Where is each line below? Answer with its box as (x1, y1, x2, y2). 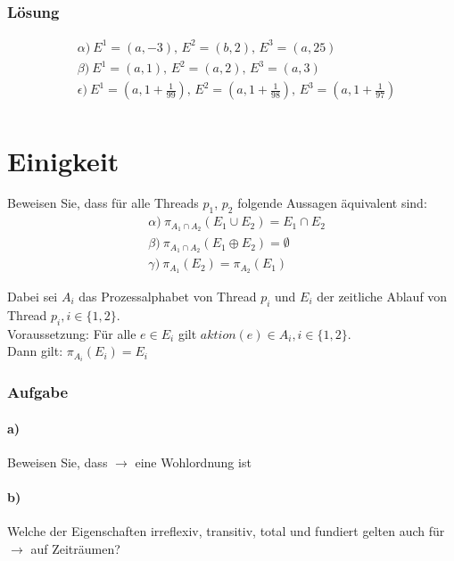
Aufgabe (7, 381, 69, 403)
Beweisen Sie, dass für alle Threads (7, 194, 199, 212)
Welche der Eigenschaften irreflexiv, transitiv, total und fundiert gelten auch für (7, 522, 445, 540)
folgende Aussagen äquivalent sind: (237, 194, 427, 212)
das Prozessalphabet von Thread (78, 286, 257, 305)
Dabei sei (7, 286, 58, 305)
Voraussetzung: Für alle (7, 324, 136, 342)
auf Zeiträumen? (30, 539, 120, 557)
